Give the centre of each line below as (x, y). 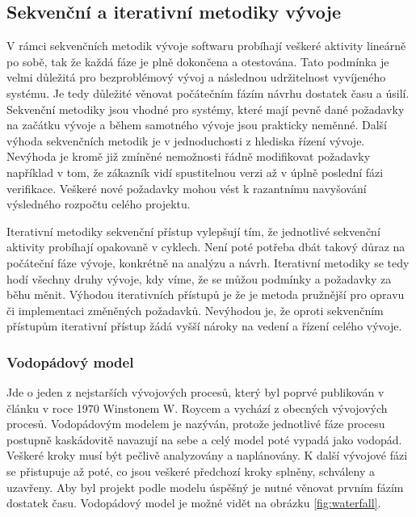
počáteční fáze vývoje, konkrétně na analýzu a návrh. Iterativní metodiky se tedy (208, 262)
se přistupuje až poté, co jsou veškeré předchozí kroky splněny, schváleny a (191, 471)
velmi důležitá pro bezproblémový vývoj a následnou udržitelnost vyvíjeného (196, 77)
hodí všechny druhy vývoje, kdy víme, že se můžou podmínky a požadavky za (199, 278)
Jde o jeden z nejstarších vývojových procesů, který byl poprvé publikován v (195, 392)
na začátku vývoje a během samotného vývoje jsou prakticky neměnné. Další (197, 125)
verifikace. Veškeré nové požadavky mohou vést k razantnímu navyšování (187, 188)
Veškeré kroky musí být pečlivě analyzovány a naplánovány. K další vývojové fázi (207, 455)
